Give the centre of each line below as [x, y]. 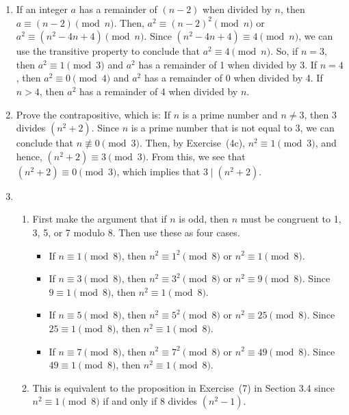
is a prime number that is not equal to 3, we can [233, 128]
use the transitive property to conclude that [108, 51]
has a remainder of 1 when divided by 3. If [228, 64]
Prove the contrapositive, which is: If [93, 114]
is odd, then [204, 219]
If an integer [42, 9]
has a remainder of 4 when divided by [159, 91]
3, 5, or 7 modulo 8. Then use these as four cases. [136, 232]
